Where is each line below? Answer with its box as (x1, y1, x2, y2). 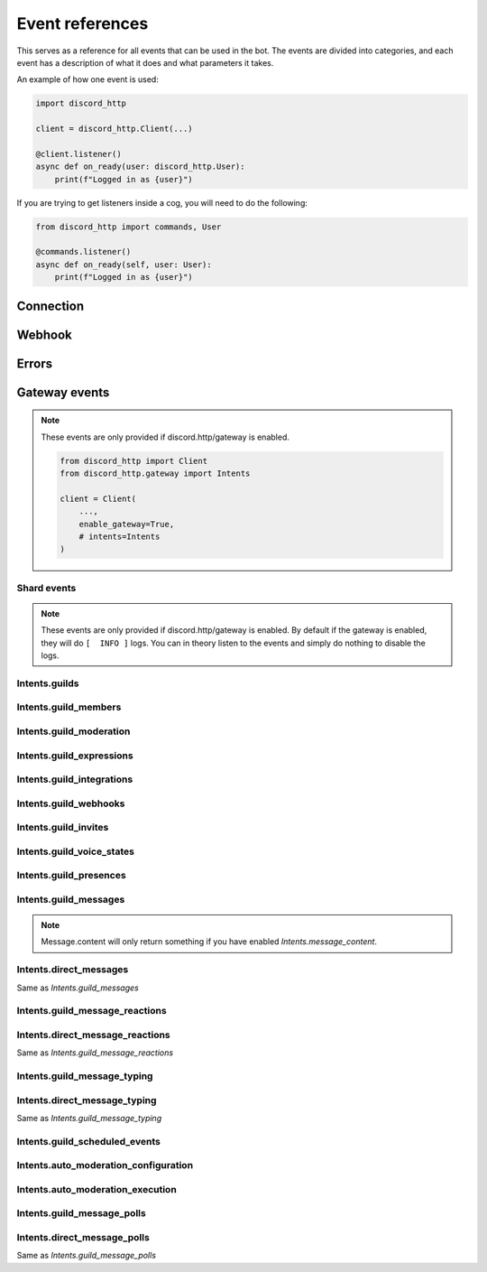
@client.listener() (35, 149, 122, 159)
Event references (16, 14, 149, 33)
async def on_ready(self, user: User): (35, 259, 212, 270)
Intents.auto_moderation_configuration (16, 1159, 194, 1172)
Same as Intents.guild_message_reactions (16, 1047, 174, 1058)
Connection (16, 298, 85, 313)
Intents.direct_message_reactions (16, 1028, 170, 1041)
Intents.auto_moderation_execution (16, 1183, 178, 1195)
